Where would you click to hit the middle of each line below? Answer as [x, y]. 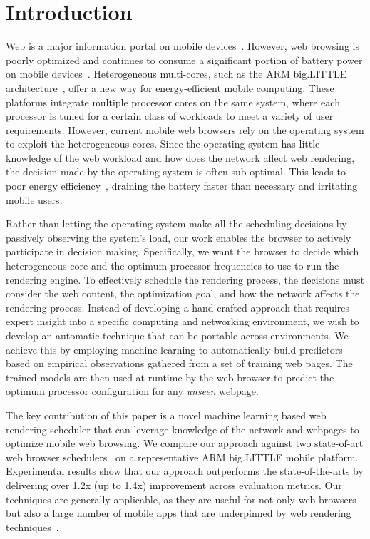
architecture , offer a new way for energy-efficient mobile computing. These [170, 87]
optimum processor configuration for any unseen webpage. [132, 391]
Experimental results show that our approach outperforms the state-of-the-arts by [185, 471]
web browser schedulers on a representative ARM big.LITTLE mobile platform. [182, 457]
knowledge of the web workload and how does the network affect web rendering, [180, 157]
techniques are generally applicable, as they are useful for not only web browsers [181, 499]
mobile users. [34, 199]
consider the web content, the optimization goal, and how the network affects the [183, 293]
